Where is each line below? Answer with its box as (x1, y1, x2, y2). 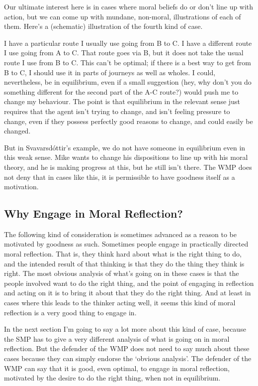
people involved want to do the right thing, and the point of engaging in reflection (4, 277, 254, 288)
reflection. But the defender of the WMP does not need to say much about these (4, 343, 250, 354)
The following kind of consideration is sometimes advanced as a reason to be (4, 229, 237, 239)
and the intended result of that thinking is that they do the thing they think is (4, 258, 245, 268)
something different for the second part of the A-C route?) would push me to (4, 86, 239, 97)
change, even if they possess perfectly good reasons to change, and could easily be (4, 116, 253, 126)
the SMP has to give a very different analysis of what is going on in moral (4, 333, 230, 344)
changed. (4, 126, 31, 136)
